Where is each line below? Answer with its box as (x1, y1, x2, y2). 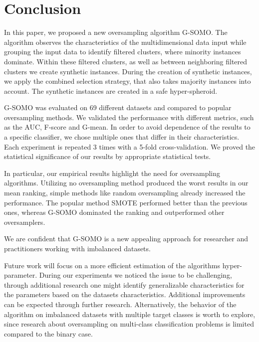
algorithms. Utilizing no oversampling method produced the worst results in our (4, 177, 249, 188)
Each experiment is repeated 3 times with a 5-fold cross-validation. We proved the (4, 141, 256, 152)
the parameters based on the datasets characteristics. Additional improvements (4, 289, 246, 300)
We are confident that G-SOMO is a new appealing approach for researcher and (4, 233, 248, 244)
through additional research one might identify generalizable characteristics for (4, 279, 245, 290)
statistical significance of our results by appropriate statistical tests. (4, 151, 211, 162)
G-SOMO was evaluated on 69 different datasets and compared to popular (4, 102, 232, 113)
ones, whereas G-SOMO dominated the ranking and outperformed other (4, 207, 225, 217)
